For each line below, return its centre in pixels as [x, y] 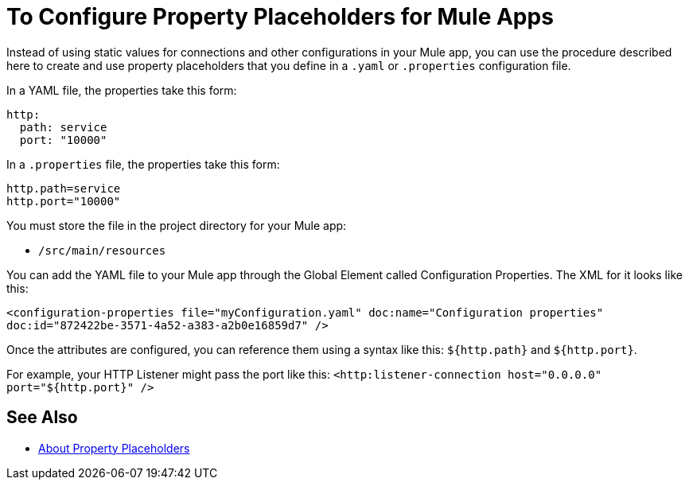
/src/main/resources [102, 250]
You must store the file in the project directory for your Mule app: [177, 225]
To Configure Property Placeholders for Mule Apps [280, 17]
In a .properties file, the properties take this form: [143, 164]
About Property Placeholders [114, 448]
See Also [42, 418]
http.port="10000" [64, 201]
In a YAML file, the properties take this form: [122, 90]
